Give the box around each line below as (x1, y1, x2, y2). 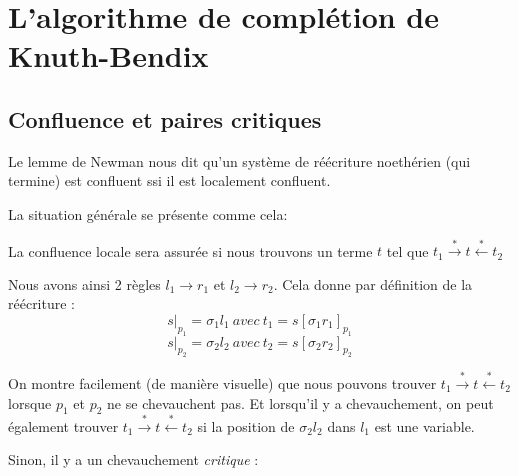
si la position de (197, 415, 295, 436)
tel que (386, 240, 429, 261)
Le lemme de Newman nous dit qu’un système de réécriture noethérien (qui (8, 150, 471, 171)
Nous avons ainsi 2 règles (8, 273, 161, 294)
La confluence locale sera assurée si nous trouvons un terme (8, 240, 373, 261)
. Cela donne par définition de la (273, 273, 473, 294)
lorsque (8, 392, 52, 413)
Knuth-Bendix (8, 35, 209, 76)
